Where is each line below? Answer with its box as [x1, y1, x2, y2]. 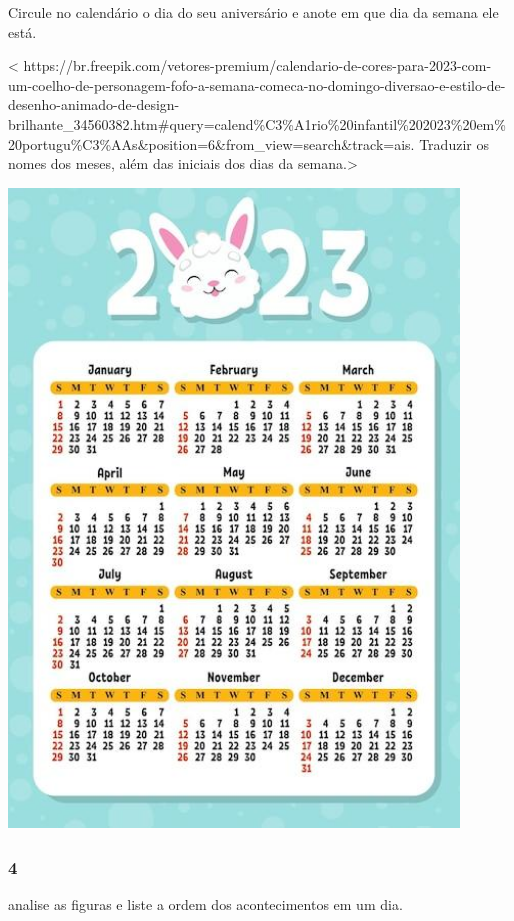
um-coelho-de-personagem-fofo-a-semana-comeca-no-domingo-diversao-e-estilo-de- [8, 74, 506, 95]
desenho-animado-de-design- [8, 94, 180, 115]
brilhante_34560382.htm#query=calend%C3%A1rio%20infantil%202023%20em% [8, 113, 506, 134]
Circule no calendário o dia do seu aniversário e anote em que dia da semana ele [8, 2, 499, 22]
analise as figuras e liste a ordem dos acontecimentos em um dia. [8, 894, 403, 915]
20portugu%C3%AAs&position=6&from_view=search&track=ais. [8, 133, 415, 154]
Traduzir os [419, 133, 489, 154]
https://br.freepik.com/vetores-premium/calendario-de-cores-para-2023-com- [23, 55, 492, 76]
